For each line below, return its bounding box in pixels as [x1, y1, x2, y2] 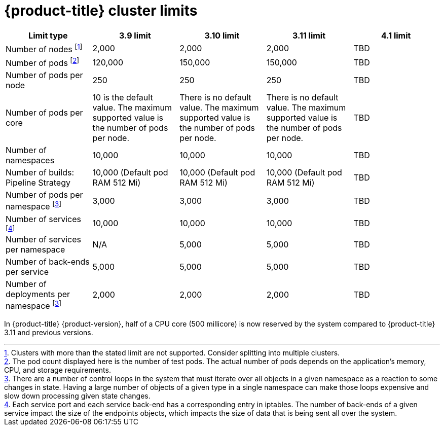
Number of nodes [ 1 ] [6, 42, 83, 55]
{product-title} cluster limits [4, 2, 198, 19]
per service [6, 266, 49, 277]
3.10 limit [204, 30, 240, 41]
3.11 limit [292, 30, 326, 41]
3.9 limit [119, 30, 151, 41]
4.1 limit [381, 30, 411, 41]
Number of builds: [6, 167, 75, 178]
